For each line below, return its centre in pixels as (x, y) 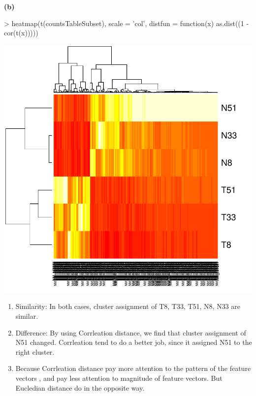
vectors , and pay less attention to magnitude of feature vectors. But (119, 378)
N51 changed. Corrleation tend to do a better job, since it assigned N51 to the (134, 342)
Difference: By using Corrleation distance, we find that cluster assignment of (131, 332)
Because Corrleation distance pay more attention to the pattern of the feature (133, 368)
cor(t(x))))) (21, 33)
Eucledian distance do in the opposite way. (80, 387)
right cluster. (35, 351)
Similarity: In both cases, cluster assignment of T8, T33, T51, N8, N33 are (128, 306)
